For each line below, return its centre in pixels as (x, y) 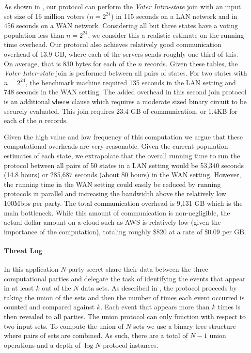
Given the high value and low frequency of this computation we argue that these (124, 136)
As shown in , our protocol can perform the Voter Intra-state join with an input (123, 6)
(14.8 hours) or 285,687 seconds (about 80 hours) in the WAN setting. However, (123, 175)
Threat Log (23, 250)
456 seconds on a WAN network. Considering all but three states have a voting (121, 25)
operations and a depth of (42, 345)
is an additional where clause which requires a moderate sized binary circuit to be (125, 101)
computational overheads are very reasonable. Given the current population (116, 146)
